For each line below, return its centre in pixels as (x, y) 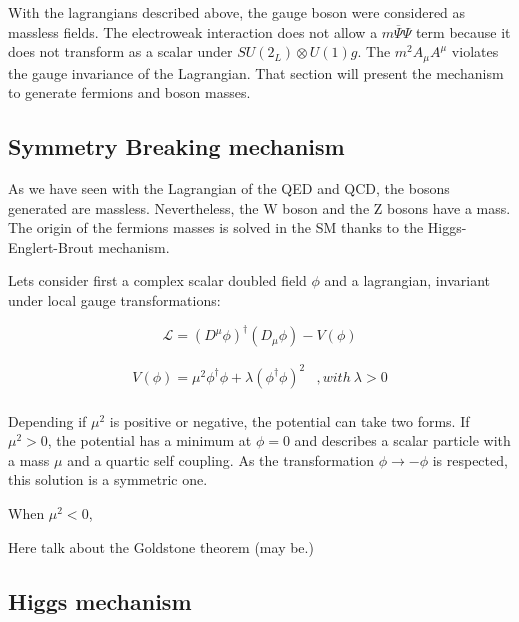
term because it (463, 31)
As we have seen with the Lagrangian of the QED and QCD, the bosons (229, 188)
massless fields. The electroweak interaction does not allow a (193, 31)
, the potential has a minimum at (149, 440)
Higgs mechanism (100, 600)
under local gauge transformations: (114, 300)
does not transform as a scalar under (120, 51)
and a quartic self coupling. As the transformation (220, 459)
